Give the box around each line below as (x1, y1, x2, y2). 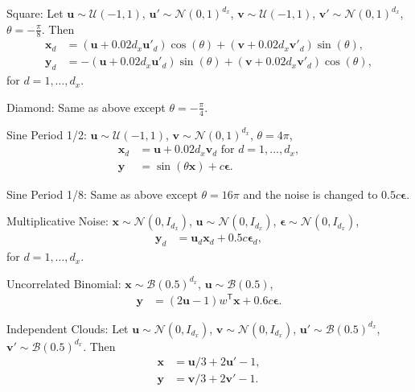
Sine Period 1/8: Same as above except (6, 185, 198, 202)
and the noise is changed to (243, 185, 378, 202)
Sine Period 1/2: (6, 126, 87, 142)
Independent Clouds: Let (6, 320, 129, 336)
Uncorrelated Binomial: (6, 274, 121, 291)
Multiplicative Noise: (6, 213, 109, 229)
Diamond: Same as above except (6, 98, 166, 115)
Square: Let (6, 5, 64, 21)
